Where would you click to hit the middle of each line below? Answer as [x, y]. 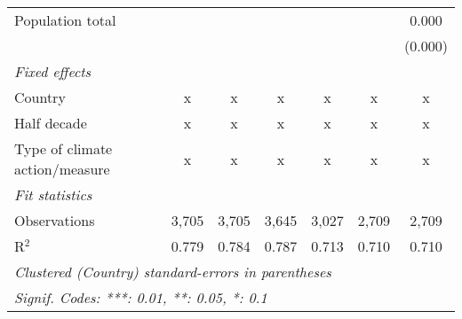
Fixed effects [53, 71]
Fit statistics [53, 195]
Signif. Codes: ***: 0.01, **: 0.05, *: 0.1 [141, 297]
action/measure [62, 169]
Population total [65, 20]
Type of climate [64, 148]
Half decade [51, 123]
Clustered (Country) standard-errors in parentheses [173, 272]
